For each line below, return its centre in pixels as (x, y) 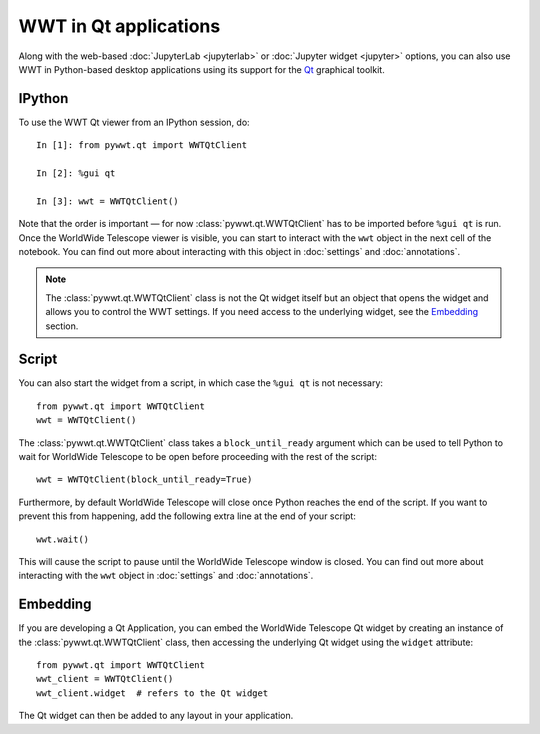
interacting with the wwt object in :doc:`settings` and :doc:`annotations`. (166, 576)
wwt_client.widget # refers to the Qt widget (152, 693)
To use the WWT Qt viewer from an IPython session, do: (134, 122)
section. (62, 326)
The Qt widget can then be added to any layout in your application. (156, 716)
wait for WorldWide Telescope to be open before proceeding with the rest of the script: (197, 456)
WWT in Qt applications (119, 26)
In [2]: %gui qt (76, 173)
